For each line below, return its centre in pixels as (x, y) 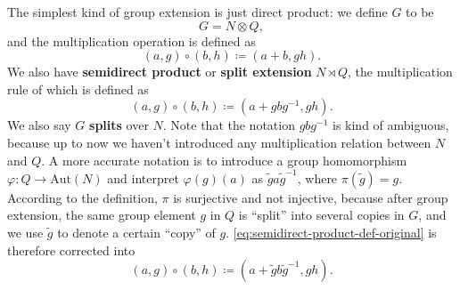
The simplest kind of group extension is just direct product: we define (197, 12)
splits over (119, 125)
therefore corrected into (71, 250)
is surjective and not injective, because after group (311, 197)
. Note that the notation (229, 125)
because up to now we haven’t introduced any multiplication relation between (219, 142)
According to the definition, (82, 197)
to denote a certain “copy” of (136, 233)
